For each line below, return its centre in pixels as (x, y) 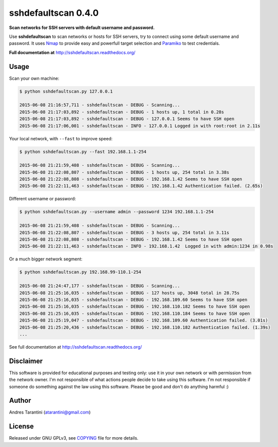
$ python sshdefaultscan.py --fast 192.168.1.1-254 (83, 152)
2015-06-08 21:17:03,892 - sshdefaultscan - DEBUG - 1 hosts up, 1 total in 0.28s (122, 112)
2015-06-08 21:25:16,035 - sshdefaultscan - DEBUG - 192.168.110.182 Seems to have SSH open (135, 307)
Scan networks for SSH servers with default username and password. (82, 28)
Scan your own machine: (34, 78)
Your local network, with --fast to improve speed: (61, 138)
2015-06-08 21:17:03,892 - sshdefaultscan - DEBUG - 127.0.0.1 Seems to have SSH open (127, 119)
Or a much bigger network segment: (46, 259)
